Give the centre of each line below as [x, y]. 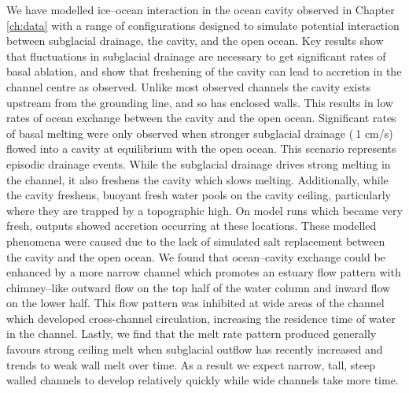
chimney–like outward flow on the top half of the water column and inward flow [199, 287]
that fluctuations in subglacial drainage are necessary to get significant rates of [196, 56]
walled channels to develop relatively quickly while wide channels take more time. [203, 380]
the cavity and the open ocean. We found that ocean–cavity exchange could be [196, 256]
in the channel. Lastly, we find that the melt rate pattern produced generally [192, 334]
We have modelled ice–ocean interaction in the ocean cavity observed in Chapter [201, 9]
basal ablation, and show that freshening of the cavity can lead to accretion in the [204, 71]
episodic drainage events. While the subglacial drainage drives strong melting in [199, 163]
